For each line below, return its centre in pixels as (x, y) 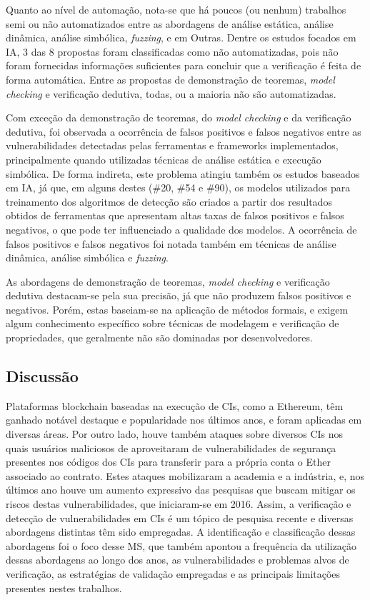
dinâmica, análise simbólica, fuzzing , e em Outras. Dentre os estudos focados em (181, 37)
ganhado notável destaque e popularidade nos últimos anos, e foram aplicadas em (184, 420)
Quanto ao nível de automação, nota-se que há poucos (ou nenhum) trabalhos (176, 9)
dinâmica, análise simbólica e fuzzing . (87, 257)
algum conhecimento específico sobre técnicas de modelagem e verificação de (172, 323)
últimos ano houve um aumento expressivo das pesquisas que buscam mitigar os (181, 490)
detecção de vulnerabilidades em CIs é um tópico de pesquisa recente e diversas (180, 517)
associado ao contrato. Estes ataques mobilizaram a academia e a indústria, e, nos (185, 475)
